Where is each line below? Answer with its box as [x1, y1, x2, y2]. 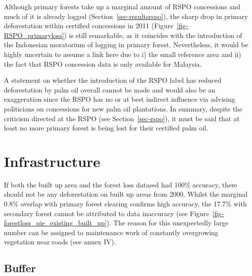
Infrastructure [4, 151, 100, 171]
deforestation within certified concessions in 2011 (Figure [4, 20, 174, 31]
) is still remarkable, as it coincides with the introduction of [64, 30, 242, 40]
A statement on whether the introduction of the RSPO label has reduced [4, 75, 222, 85]
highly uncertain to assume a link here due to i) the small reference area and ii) [4, 49, 241, 59]
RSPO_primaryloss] [4, 30, 64, 40]
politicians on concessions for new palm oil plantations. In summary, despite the [4, 103, 242, 113]
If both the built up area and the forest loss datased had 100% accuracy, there [4, 179, 237, 189]
